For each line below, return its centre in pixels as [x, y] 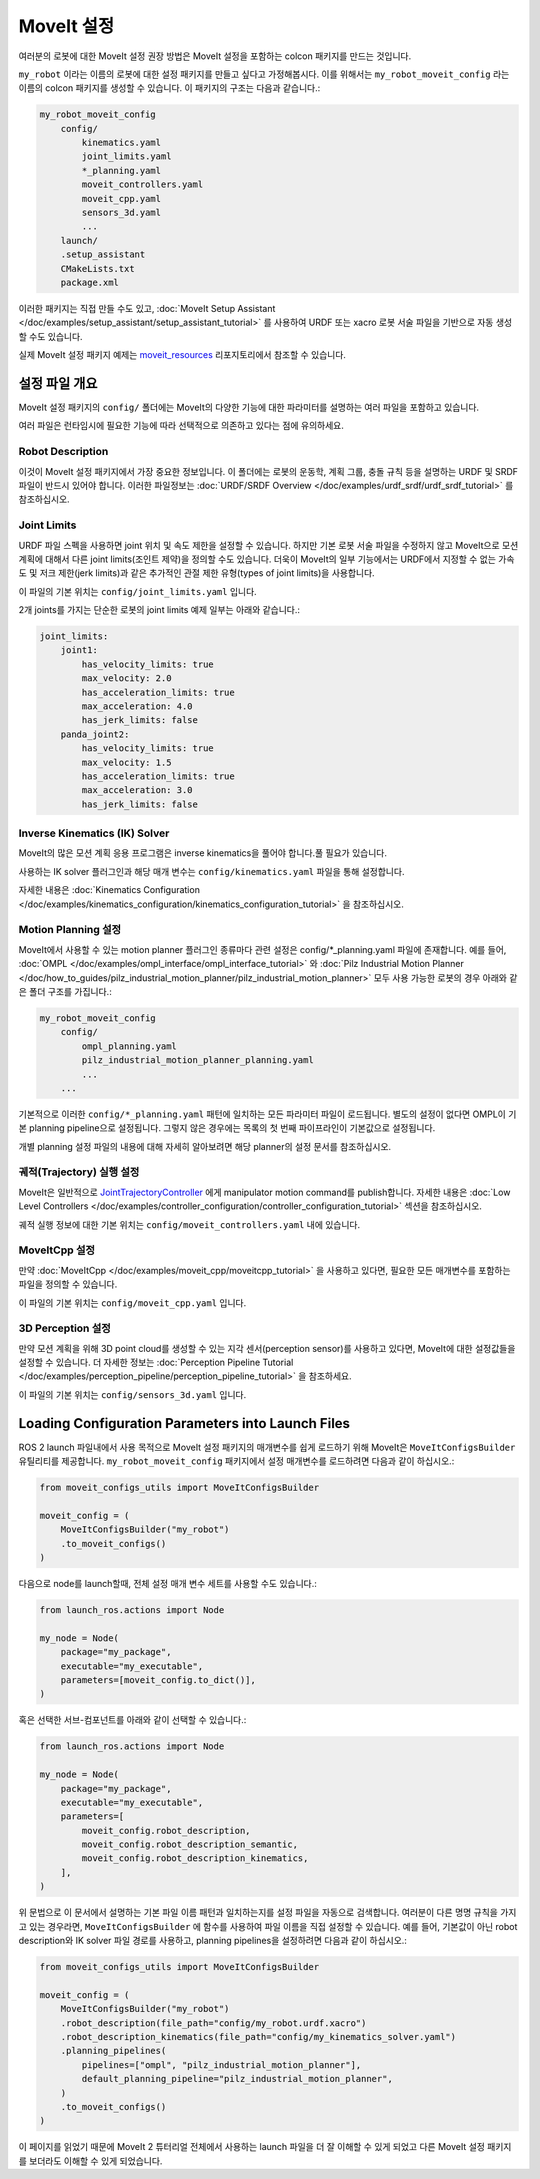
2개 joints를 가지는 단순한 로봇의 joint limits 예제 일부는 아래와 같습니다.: [159, 610]
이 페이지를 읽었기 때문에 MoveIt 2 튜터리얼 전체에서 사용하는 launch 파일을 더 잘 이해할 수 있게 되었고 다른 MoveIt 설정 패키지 [265, 2147]
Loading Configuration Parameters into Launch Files [184, 1423]
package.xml [90, 282]
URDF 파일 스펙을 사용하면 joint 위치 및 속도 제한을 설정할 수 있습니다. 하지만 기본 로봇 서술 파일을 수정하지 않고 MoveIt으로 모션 [268, 545]
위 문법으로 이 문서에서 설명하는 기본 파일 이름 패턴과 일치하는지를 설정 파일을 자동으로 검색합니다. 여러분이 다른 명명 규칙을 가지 [267, 1912]
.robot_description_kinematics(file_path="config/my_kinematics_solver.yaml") [258, 2036]
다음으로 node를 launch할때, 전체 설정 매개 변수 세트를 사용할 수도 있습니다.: [167, 1584]
